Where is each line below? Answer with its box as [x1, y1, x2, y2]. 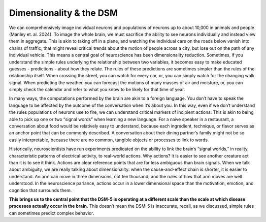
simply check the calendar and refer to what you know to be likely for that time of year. [9, 87, 185, 93]
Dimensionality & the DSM [9, 7, 118, 18]
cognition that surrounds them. [9, 187, 72, 193]
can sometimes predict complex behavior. [9, 210, 95, 216]
